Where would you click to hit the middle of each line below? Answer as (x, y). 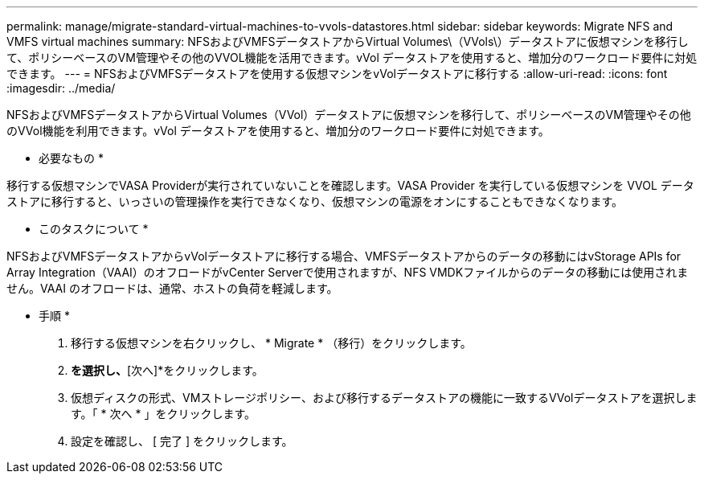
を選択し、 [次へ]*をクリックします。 (167, 370)
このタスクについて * (94, 229)
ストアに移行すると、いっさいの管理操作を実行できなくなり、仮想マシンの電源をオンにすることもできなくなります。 (315, 201)
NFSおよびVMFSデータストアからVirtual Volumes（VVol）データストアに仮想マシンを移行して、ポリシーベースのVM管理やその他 (349, 115)
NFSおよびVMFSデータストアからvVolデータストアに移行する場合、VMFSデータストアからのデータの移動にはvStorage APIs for (344, 256)
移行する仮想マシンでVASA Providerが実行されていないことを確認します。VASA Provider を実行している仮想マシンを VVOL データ (350, 185)
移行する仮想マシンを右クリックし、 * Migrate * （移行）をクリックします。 (271, 343)
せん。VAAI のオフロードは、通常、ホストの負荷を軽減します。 (172, 288)
